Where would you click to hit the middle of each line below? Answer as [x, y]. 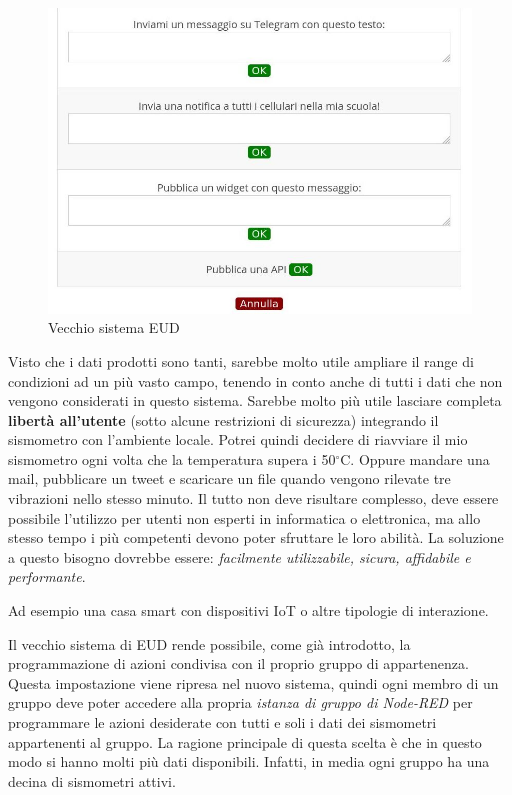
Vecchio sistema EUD [114, 327]
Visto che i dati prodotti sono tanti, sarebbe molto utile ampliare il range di [241, 360]
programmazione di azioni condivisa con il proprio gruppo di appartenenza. [238, 663]
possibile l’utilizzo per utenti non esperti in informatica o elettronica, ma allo [244, 517]
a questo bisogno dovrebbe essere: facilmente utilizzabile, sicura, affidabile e [239, 556]
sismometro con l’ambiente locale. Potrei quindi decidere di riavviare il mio [238, 439]
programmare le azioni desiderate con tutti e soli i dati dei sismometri [222, 722]
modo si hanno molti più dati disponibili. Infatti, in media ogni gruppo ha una [249, 761]
